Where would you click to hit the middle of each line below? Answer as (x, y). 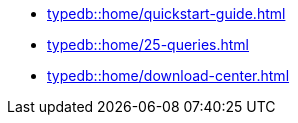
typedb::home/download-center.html (168, 75)
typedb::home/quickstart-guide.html (166, 13)
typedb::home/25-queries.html (148, 44)
